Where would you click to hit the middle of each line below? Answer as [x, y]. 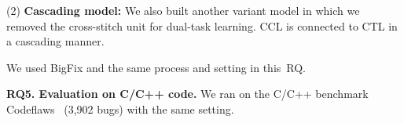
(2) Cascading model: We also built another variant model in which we [183, 10]
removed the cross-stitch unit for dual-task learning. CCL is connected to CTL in [202, 25]
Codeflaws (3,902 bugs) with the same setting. [120, 109]
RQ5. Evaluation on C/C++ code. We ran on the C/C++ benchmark [187, 94]
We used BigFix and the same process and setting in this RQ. [156, 67]
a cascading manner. [55, 41]
